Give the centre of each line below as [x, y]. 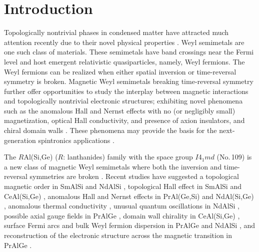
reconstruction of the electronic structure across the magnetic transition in [118, 235]
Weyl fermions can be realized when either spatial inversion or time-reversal [120, 71]
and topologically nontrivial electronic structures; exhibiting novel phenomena [123, 101]
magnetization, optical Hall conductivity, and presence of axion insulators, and [124, 120]
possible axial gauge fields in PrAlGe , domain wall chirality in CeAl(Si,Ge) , [122, 215]
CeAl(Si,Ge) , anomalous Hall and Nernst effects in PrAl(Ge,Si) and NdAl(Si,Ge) [129, 196]
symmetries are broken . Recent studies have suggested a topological [134, 176]
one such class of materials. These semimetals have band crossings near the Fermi [129, 52]
